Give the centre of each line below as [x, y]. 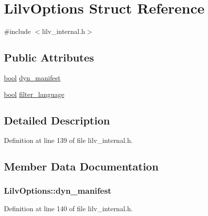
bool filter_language [34, 94]
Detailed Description [57, 120]
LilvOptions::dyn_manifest [58, 190]
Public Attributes [49, 57]
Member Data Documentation [81, 166]
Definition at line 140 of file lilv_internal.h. [69, 208]
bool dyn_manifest [32, 77]
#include [17, 31]
